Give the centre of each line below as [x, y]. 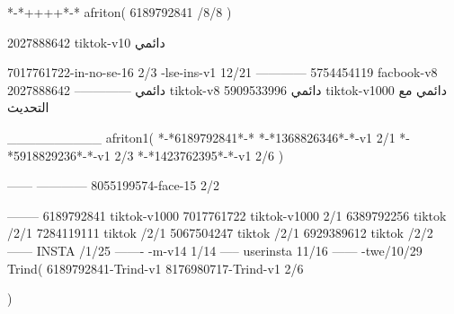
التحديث [28, 107]
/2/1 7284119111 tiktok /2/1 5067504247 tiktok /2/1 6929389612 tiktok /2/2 [220, 233]
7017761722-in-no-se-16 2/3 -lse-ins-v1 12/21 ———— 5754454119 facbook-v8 [223, 72]
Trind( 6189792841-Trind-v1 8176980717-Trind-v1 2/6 [156, 268]
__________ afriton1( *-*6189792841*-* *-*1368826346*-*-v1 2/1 [201, 137]
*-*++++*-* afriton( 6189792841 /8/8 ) [120, 12]
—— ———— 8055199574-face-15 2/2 [114, 185]
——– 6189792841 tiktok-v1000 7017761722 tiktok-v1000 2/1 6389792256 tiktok [227, 215]
